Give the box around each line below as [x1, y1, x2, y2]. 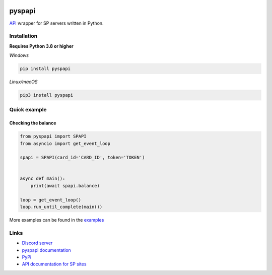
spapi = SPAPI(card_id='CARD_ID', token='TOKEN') [20, 155, 145, 161]
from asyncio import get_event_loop [20, 141, 111, 146]
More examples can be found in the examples [9, 217, 104, 223]
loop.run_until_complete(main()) [20, 204, 103, 210]
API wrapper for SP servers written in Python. [9, 20, 104, 26]
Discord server [22, 240, 53, 246]
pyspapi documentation [22, 247, 72, 253]
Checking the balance [9, 120, 56, 126]
